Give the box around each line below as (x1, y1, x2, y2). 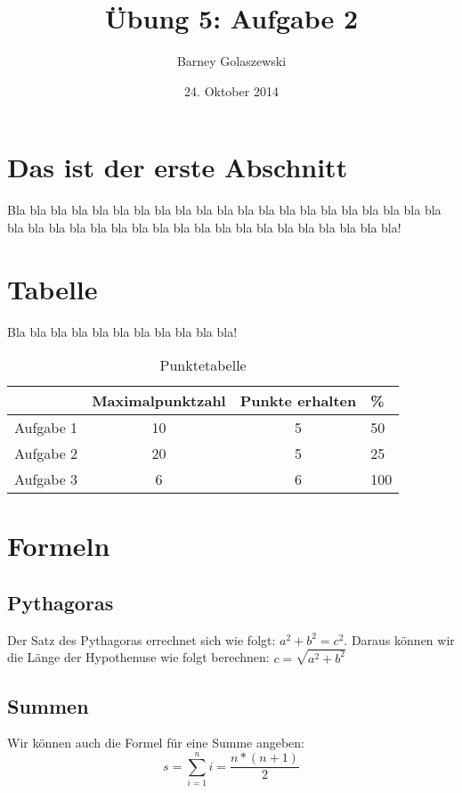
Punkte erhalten (239, 390, 357, 412)
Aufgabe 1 (14, 417, 78, 438)
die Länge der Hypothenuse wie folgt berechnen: (7, 648, 270, 666)
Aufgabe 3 (14, 469, 78, 490)
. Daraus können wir (344, 630, 455, 649)
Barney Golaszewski (176, 52, 287, 70)
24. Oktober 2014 (184, 81, 279, 100)
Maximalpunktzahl (92, 390, 226, 412)
